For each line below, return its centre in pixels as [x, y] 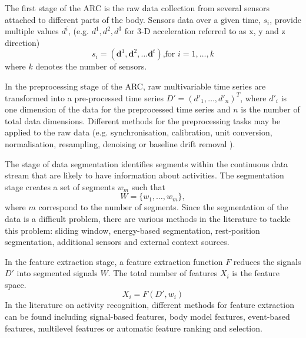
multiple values [32, 31]
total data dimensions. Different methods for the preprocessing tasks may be [143, 120]
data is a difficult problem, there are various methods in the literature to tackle [148, 218]
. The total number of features [163, 273]
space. [16, 284]
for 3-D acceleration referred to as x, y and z [205, 31]
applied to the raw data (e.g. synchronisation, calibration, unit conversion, [139, 132]
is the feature [256, 273]
